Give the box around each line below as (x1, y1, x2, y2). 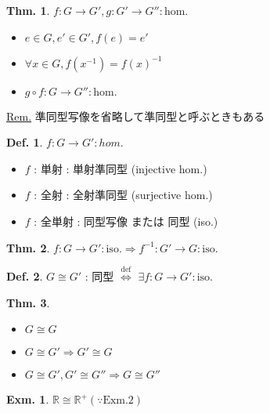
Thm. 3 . (6, 294, 50, 310)
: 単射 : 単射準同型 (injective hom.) (34, 160, 207, 176)
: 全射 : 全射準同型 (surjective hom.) (34, 187, 213, 203)
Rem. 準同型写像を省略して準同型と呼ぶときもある (6, 107, 265, 124)
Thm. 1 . (6, 2, 50, 18)
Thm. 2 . (6, 239, 50, 255)
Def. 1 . (6, 134, 43, 150)
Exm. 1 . (6, 391, 49, 408)
